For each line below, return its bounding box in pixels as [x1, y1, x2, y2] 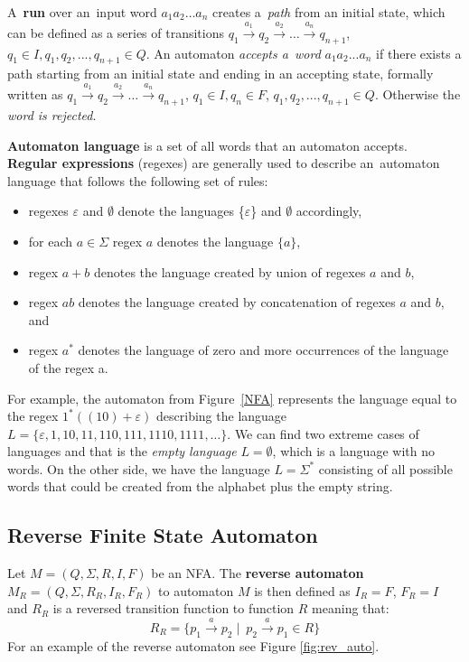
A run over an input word [7, 3, 157, 21]
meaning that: [312, 599, 389, 618]
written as [7, 85, 63, 104]
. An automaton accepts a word [145, 43, 321, 62]
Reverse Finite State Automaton [7, 521, 318, 549]
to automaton [158, 581, 234, 600]
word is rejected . [7, 105, 97, 124]
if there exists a [376, 43, 462, 62]
